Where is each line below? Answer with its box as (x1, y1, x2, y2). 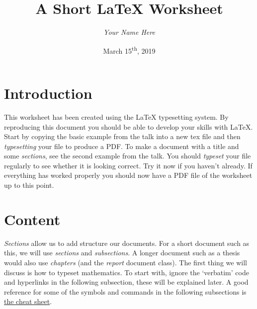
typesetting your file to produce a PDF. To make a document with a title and (4, 141, 239, 151)
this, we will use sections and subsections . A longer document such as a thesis (4, 247, 240, 258)
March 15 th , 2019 (103, 44, 156, 56)
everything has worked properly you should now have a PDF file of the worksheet (4, 170, 253, 180)
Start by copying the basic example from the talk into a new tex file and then (4, 131, 241, 142)
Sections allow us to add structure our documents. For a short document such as (4, 237, 250, 248)
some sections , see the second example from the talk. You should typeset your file (4, 151, 251, 161)
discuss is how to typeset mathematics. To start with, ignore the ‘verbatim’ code (4, 267, 249, 277)
